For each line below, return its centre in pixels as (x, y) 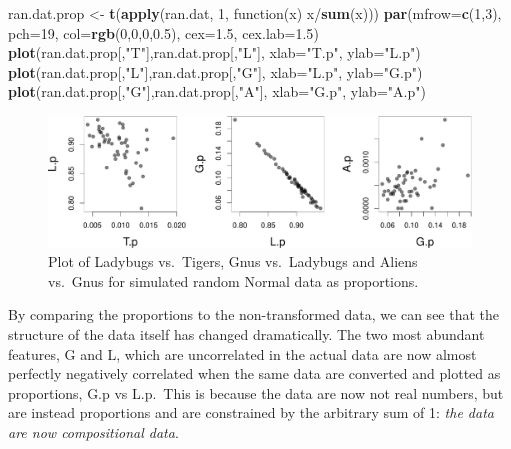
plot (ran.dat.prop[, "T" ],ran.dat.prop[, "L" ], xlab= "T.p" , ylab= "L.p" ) (214, 52)
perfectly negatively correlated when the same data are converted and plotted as (254, 373)
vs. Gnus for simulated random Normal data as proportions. (233, 280)
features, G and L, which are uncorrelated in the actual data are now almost (242, 353)
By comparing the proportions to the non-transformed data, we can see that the (254, 314)
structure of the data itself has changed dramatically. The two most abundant (246, 334)
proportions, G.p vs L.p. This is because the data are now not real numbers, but (256, 392)
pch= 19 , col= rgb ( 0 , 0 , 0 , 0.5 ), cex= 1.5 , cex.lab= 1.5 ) (163, 32)
